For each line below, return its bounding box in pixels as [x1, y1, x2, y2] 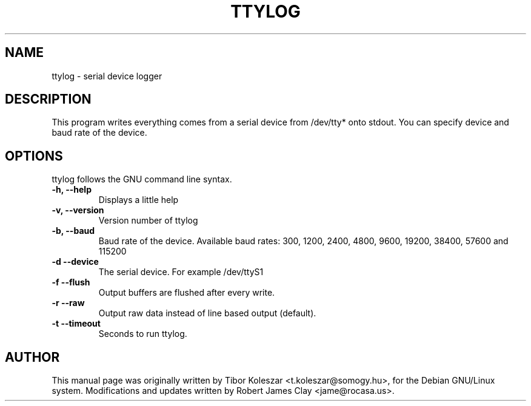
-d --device [52, 256, 99, 267]
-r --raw [52, 298, 85, 308]
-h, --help [52, 184, 92, 195]
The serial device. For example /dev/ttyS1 [98, 267, 264, 278]
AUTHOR [5, 349, 60, 365]
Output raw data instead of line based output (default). [98, 308, 316, 319]
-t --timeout [52, 318, 101, 329]
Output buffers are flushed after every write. [98, 287, 275, 298]
